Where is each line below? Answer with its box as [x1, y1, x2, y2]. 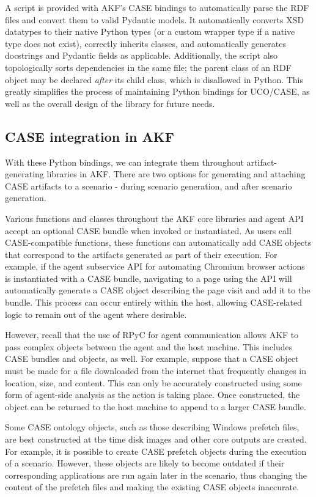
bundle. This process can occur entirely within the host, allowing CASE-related [5, 296, 303, 309]
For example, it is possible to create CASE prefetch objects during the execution [5, 444, 307, 457]
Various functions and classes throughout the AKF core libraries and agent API [5, 212, 304, 224]
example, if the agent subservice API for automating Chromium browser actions [5, 260, 305, 273]
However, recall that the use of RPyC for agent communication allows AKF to [5, 328, 299, 341]
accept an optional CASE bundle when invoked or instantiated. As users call [5, 224, 292, 237]
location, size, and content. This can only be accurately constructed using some [5, 376, 302, 389]
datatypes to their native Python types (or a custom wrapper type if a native [5, 25, 295, 38]
